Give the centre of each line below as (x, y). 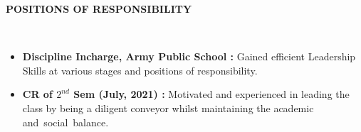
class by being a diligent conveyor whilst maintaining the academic (168, 108)
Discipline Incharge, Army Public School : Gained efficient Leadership (189, 56)
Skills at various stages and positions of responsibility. (140, 70)
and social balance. (66, 122)
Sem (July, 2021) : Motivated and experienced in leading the (211, 94)
